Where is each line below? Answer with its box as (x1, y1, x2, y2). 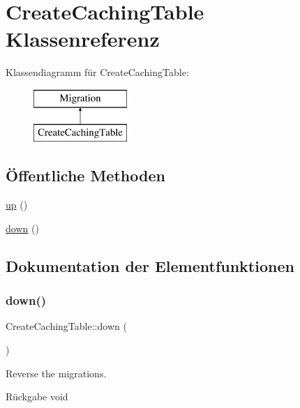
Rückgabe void (6, 389, 68, 404)
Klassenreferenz (6, 24, 160, 53)
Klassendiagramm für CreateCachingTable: (6, 65, 189, 80)
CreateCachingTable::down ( (6, 319, 127, 333)
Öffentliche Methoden (6, 165, 165, 186)
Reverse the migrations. (6, 365, 107, 380)
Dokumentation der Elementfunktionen (6, 255, 294, 276)
